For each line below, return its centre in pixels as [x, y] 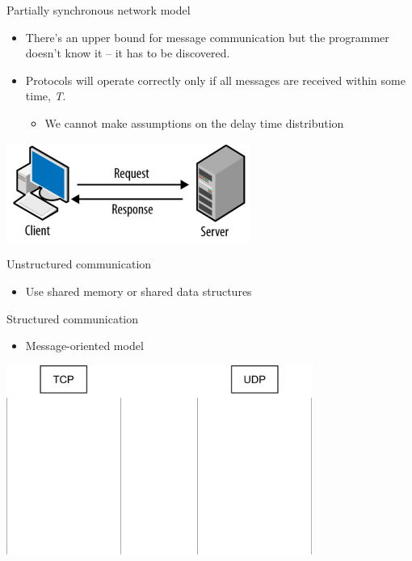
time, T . [46, 96]
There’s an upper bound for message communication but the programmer [207, 37]
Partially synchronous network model [99, 10]
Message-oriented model [84, 346]
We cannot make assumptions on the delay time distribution [194, 122]
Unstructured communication [79, 264]
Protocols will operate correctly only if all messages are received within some [215, 80]
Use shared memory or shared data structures [139, 291]
